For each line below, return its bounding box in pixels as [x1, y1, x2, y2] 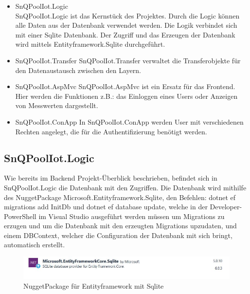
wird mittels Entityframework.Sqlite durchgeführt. [15, 39, 165, 49]
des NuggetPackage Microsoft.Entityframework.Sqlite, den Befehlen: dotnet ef [4, 192, 236, 202]
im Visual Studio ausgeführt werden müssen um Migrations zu [38, 211, 225, 221]
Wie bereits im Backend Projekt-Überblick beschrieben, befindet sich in [4, 173, 217, 183]
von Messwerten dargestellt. [15, 100, 98, 110]
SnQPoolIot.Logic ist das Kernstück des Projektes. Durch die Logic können [15, 10, 240, 20]
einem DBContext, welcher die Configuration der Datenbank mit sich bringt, [4, 230, 232, 240]
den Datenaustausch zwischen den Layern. [15, 65, 141, 75]
